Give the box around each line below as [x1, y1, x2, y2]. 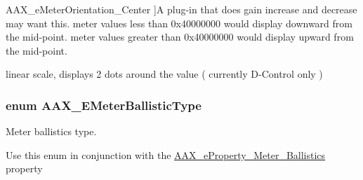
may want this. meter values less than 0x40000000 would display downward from [6, 15, 352, 30]
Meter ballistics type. [6, 124, 97, 139]
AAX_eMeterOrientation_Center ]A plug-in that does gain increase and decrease [6, 2, 357, 16]
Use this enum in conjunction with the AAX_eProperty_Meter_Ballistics [6, 147, 326, 162]
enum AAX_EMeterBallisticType [6, 96, 202, 113]
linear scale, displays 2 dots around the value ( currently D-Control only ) [6, 67, 323, 81]
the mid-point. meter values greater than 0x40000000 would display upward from [6, 29, 354, 44]
